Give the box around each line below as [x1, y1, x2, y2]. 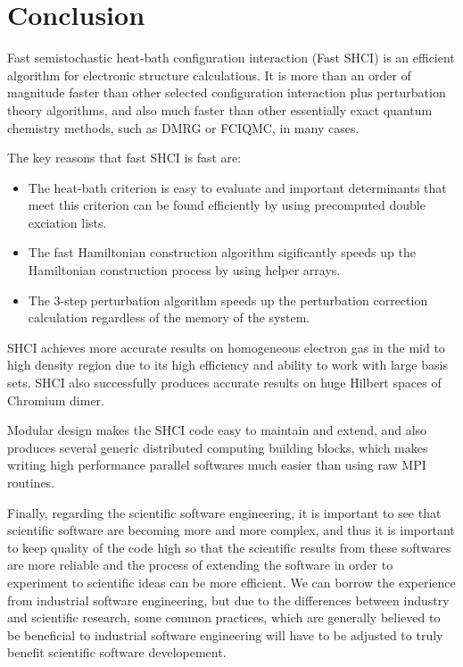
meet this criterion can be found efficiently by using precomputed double [28, 196, 426, 214]
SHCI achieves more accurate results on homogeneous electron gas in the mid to [7, 338, 445, 356]
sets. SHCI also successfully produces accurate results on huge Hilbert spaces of [7, 373, 442, 392]
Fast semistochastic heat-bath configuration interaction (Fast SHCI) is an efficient [7, 48, 455, 67]
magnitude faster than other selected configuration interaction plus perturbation [7, 83, 446, 102]
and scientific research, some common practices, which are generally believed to [7, 608, 441, 627]
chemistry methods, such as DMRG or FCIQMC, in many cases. [7, 118, 360, 137]
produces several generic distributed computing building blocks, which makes [7, 438, 428, 456]
